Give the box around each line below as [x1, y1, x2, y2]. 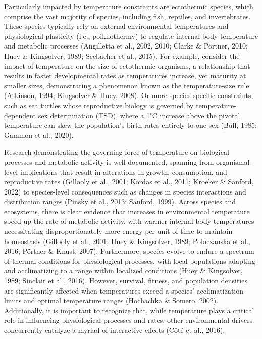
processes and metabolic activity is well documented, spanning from [4, 156, 214, 167]
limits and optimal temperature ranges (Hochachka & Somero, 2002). [4, 295, 219, 306]
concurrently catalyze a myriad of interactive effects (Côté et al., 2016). [4, 325, 225, 335]
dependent [4, 110, 36, 120]
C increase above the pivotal [152, 110, 240, 120]
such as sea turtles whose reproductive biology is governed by [4, 100, 194, 110]
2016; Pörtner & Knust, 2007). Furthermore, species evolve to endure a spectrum [4, 246, 254, 256]
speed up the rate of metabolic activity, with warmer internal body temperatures [4, 216, 254, 226]
